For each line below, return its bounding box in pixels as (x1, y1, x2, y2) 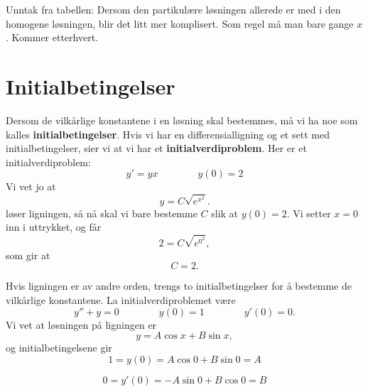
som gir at (6, 247, 50, 262)
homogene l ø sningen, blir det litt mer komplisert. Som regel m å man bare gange (6, 16, 354, 31)
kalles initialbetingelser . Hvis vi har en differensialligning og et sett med (6, 126, 330, 141)
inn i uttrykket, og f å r (6, 219, 102, 234)
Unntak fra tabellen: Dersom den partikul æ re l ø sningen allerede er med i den (6, 2, 341, 16)
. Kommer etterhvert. (6, 30, 98, 45)
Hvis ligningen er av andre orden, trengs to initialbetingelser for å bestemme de (6, 278, 352, 293)
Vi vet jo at (6, 179, 56, 194)
